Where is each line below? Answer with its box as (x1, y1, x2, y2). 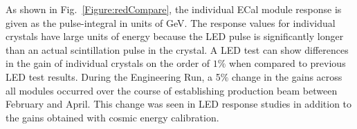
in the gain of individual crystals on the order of (6, 56, 210, 70)
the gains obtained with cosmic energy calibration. (6, 110, 219, 124)
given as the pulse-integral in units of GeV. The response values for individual (6, 15, 336, 30)
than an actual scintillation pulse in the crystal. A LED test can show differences (6, 42, 349, 57)
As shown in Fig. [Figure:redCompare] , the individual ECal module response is (6, 2, 342, 16)
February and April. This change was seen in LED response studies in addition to (6, 97, 352, 111)
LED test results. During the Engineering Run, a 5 (6, 69, 221, 83)
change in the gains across (232, 69, 342, 83)
